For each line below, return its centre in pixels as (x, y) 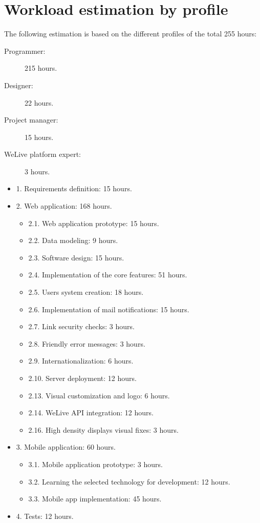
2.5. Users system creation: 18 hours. (86, 292)
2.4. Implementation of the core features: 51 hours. (108, 275)
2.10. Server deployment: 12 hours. (82, 378)
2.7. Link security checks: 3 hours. (81, 326)
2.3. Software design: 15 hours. (76, 257)
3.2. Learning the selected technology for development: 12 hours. (129, 481)
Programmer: (25, 51)
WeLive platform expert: (43, 154)
